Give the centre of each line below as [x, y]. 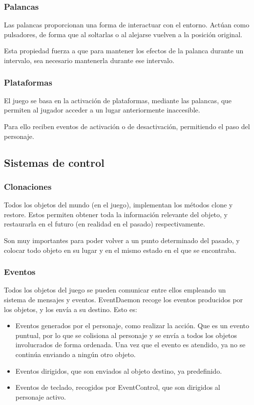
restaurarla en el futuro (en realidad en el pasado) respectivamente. [105, 224]
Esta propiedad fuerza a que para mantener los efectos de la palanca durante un [124, 51]
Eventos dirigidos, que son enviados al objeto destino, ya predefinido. [119, 371]
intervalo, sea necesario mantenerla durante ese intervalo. [89, 60]
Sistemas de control [54, 162]
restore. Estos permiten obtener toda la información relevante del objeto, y [116, 214]
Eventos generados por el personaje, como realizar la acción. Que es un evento [132, 326]
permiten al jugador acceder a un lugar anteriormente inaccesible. [102, 110]
